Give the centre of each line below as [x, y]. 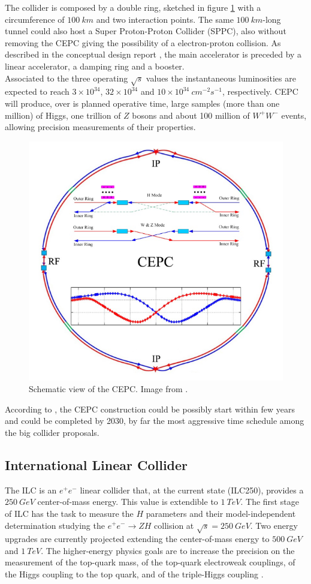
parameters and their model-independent [221, 513]
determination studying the [55, 525]
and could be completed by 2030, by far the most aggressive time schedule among [155, 421]
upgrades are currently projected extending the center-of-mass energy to [137, 539]
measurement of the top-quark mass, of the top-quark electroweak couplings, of [150, 562]
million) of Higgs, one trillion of [63, 115]
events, [294, 115]
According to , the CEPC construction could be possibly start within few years [150, 409]
